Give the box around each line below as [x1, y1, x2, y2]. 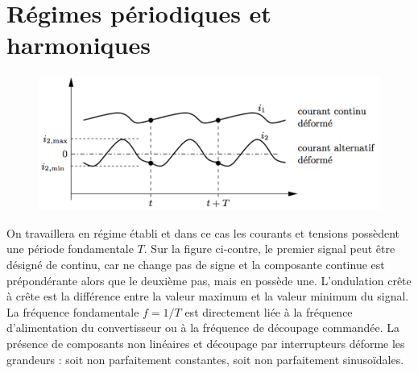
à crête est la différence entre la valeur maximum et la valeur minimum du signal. [6, 288, 409, 305]
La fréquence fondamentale [6, 303, 139, 320]
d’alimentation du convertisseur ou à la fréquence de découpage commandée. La [6, 319, 400, 336]
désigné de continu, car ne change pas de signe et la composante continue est [6, 255, 385, 272]
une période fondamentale [6, 240, 134, 257]
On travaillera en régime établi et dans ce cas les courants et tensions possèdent [6, 224, 399, 241]
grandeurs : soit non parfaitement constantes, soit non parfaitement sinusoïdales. [6, 350, 404, 367]
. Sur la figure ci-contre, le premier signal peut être [143, 240, 395, 257]
